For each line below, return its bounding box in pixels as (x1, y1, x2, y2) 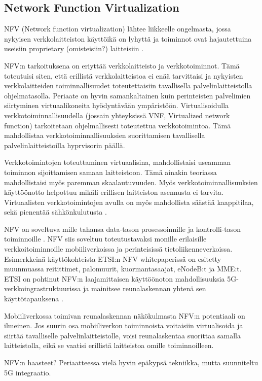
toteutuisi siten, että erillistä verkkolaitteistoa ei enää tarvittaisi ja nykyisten (4, 70, 243, 81)
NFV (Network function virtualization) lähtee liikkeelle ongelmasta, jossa (4, 23, 231, 34)
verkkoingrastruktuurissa (4, 283, 81, 294)
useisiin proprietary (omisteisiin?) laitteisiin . (4, 43, 144, 54)
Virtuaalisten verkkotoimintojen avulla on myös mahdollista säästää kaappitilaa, (4, 196, 254, 207)
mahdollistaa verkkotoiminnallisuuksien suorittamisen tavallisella (4, 130, 205, 141)
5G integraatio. (4, 367, 51, 377)
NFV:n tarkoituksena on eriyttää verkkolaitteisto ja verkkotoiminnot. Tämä (4, 60, 240, 71)
